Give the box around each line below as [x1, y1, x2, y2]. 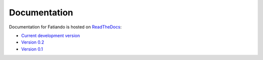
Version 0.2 [21, 39, 44, 45]
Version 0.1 [21, 46, 43, 52]
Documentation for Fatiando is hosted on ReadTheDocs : [9, 24, 122, 30]
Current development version [21, 33, 80, 38]
